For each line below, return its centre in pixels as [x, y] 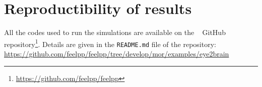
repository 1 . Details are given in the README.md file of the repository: [110, 43]
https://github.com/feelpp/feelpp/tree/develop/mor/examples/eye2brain [117, 54]
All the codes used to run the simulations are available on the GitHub [115, 32]
